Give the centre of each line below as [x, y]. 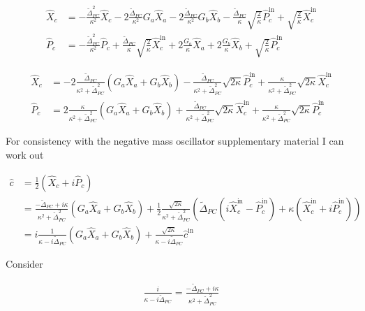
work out [25, 155]
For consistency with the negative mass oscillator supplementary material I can [175, 141]
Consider [24, 263]
